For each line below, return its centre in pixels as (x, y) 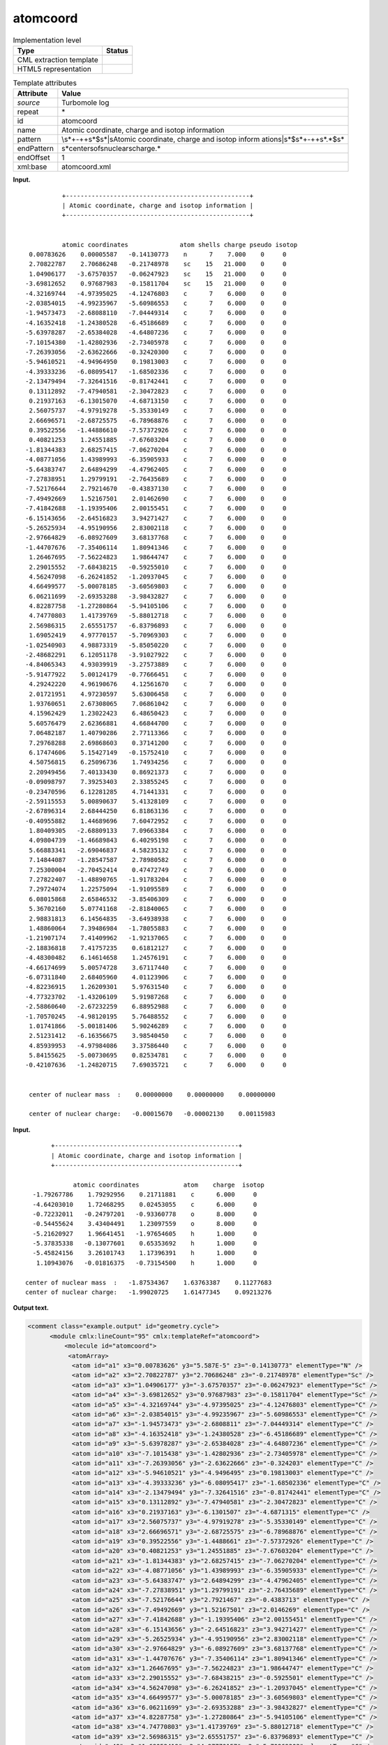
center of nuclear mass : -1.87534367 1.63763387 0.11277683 (149, 1282)
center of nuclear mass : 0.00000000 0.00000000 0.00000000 (152, 1094)
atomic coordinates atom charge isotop (169, 1185)
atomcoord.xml (87, 167)
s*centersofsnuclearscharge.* (111, 149)
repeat (28, 112)
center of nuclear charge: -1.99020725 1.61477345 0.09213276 (149, 1292)
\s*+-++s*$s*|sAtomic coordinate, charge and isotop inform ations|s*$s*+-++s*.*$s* (203, 140)
